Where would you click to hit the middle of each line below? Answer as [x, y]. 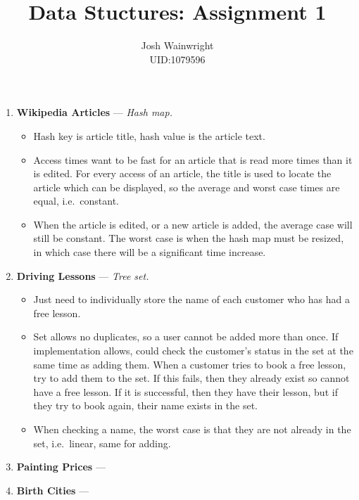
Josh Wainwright [177, 45]
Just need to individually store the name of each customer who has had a [191, 299]
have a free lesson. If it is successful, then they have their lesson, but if [185, 391]
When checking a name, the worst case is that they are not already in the [192, 429]
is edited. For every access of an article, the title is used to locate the [182, 173]
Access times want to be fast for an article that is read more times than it [193, 159]
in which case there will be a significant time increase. [150, 252]
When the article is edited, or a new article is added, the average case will [193, 224]
